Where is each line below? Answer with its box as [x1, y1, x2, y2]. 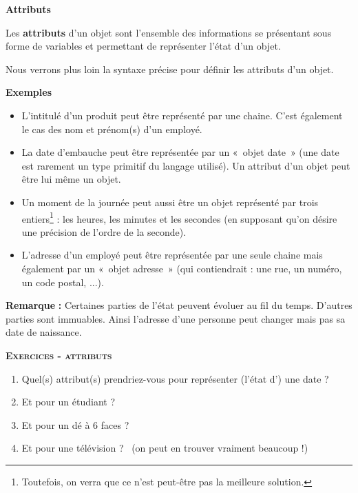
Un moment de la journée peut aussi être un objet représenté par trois [21, 194, 319, 209]
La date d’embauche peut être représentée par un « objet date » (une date [21, 145, 339, 159]
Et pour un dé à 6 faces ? [21, 417, 129, 432]
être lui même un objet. [21, 172, 121, 186]
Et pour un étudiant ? [21, 394, 116, 409]
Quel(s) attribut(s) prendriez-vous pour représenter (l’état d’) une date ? [21, 371, 329, 385]
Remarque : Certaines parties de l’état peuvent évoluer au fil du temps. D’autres [6, 298, 352, 312]
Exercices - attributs [6, 348, 112, 362]
